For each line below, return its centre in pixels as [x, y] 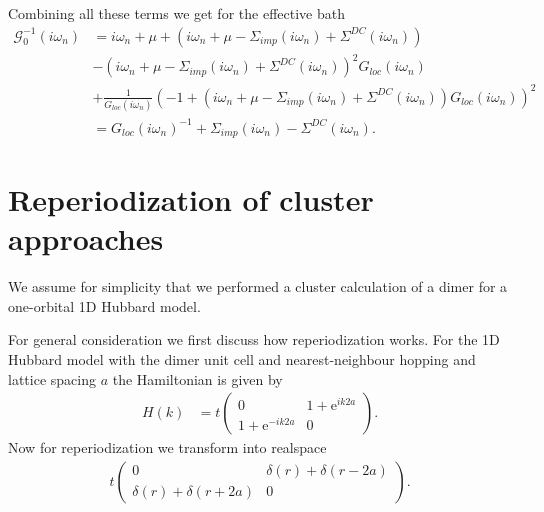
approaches [86, 238]
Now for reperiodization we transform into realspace [167, 447]
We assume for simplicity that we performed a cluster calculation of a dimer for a [258, 286]
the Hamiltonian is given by [197, 378]
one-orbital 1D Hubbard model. [104, 305]
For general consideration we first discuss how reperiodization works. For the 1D [254, 339]
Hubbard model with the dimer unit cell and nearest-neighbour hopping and [242, 359]
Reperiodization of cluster [191, 199]
